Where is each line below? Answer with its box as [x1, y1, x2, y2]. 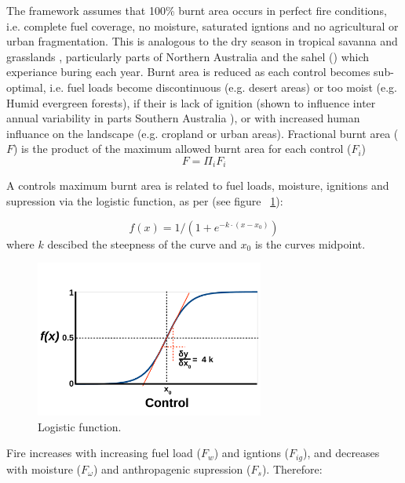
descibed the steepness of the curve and [47, 235, 237, 252]
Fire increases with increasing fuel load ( [6, 445, 201, 461]
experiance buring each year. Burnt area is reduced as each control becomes [6, 64, 370, 80]
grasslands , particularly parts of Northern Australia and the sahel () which [6, 48, 370, 64]
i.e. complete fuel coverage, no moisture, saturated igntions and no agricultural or [6, 17, 399, 34]
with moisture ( [6, 460, 82, 477]
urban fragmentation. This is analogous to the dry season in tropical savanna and [6, 33, 398, 49]
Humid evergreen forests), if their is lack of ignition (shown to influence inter [6, 94, 376, 111]
